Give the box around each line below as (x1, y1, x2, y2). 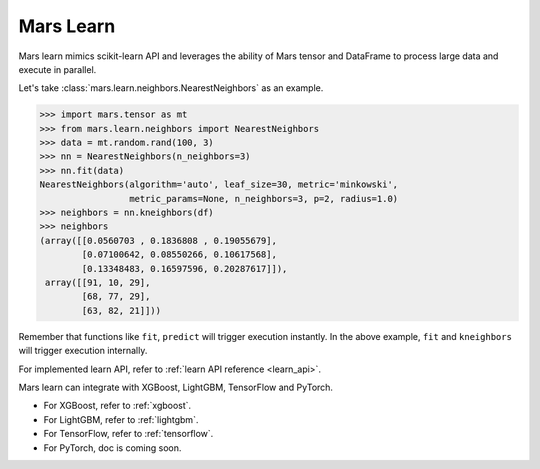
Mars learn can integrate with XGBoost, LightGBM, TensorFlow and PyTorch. (18, 381, 334, 393)
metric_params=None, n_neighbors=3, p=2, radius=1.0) (128, 193, 399, 204)
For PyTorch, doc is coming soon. (43, 441, 182, 454)
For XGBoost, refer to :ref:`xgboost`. (43, 400, 192, 412)
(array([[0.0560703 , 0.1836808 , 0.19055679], (39, 235, 277, 246)
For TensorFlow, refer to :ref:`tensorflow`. (43, 428, 214, 440)
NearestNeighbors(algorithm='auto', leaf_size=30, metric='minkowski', (39, 179, 399, 190)
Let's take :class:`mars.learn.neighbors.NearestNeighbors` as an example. (18, 82, 324, 94)
